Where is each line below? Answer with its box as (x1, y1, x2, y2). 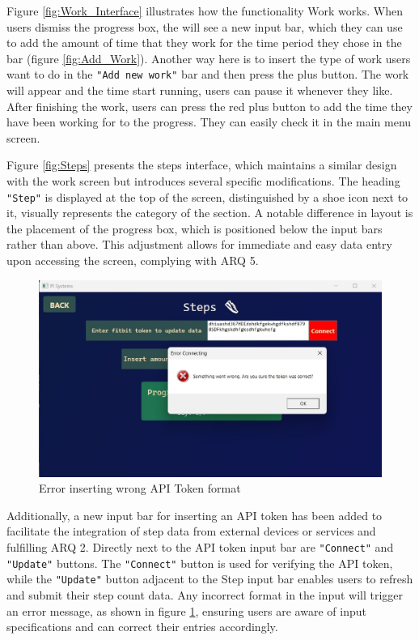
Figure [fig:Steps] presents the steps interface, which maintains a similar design (6, 156, 397, 173)
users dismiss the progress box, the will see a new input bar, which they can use (6, 18, 403, 35)
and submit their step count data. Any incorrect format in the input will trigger (6, 587, 404, 604)
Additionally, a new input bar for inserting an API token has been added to (6, 506, 383, 523)
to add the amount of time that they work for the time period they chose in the (6, 34, 402, 51)
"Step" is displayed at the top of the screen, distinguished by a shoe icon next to (6, 188, 408, 205)
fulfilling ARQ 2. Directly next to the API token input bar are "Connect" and (6, 539, 394, 556)
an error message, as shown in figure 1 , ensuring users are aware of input (6, 602, 366, 619)
